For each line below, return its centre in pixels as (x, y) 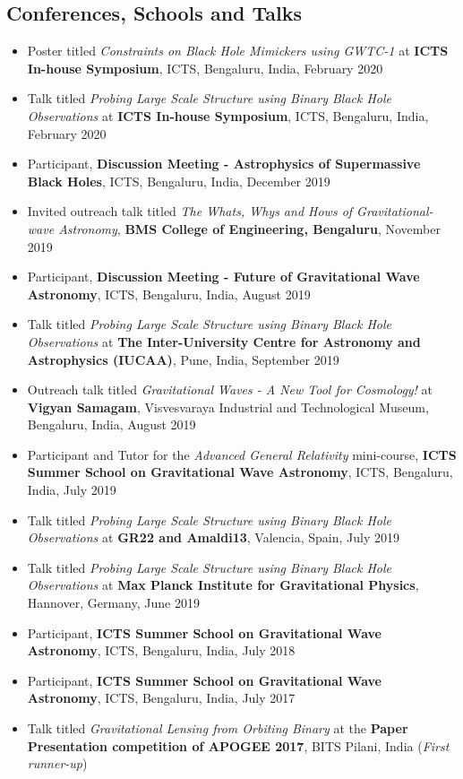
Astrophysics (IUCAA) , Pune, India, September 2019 (183, 359)
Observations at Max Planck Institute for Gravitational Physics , (223, 585)
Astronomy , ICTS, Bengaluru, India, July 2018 (161, 650)
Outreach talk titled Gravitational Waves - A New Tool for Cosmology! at (230, 389)
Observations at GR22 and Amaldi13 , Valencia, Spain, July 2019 (213, 537)
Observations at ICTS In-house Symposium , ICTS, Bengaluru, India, (228, 115)
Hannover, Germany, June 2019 (113, 603)
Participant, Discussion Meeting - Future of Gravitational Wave (223, 277)
